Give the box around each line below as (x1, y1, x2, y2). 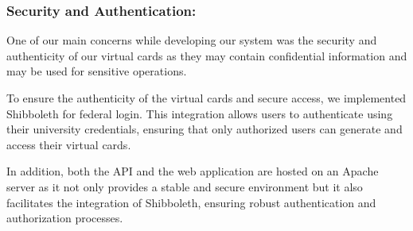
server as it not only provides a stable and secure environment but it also (6, 178, 363, 194)
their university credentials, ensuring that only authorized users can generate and (6, 121, 403, 137)
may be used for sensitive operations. (6, 63, 187, 79)
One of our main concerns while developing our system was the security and (6, 32, 377, 48)
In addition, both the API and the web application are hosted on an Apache (6, 163, 379, 179)
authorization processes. (6, 210, 123, 226)
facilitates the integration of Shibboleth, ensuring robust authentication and (6, 194, 376, 210)
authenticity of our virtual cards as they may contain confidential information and (6, 47, 407, 64)
